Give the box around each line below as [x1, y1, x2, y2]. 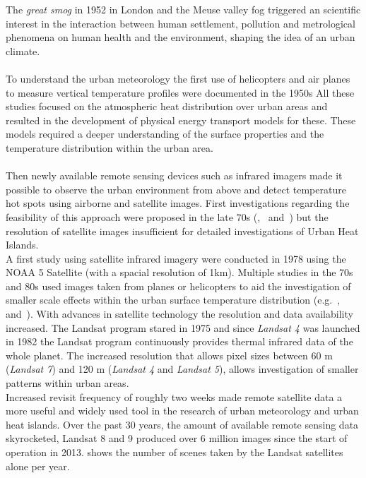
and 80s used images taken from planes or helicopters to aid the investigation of [6, 278, 351, 293]
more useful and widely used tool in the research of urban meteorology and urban [6, 403, 359, 418]
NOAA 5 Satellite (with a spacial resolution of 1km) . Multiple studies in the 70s [6, 265, 353, 280]
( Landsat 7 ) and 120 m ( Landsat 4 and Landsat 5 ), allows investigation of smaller [6, 362, 359, 376]
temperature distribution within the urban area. [6, 140, 213, 155]
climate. [6, 43, 40, 58]
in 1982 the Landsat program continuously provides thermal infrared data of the [6, 334, 353, 349]
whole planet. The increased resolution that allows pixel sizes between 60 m [6, 347, 333, 362]
